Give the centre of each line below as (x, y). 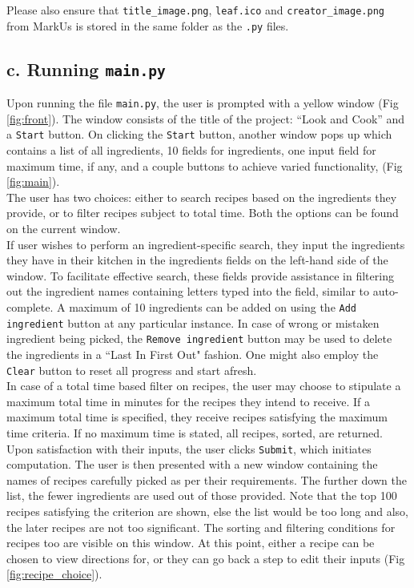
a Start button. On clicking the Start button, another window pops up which (199, 134)
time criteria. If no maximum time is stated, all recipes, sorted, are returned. (195, 432)
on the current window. (64, 228)
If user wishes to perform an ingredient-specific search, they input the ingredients (206, 244)
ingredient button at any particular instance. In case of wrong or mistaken (193, 322)
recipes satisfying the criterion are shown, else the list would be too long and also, (207, 511)
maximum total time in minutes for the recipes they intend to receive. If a (189, 401)
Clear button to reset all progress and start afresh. (132, 370)
